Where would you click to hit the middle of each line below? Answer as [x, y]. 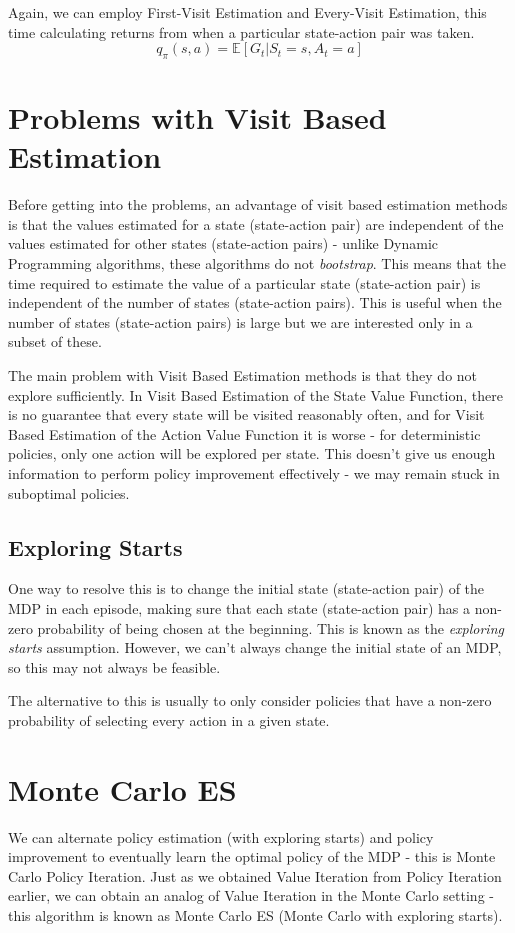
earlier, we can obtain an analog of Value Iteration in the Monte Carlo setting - [251, 895]
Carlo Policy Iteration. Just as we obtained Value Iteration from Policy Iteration [255, 875]
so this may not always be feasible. [114, 666]
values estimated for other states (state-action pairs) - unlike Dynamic [223, 243]
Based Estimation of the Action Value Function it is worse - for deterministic [244, 433]
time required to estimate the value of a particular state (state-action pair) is [244, 282]
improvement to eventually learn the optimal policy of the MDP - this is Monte [252, 856]
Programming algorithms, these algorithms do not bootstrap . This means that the [257, 263]
